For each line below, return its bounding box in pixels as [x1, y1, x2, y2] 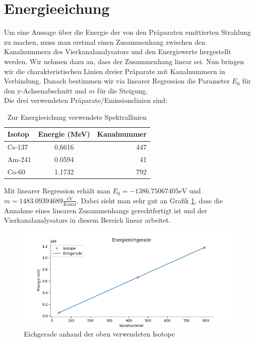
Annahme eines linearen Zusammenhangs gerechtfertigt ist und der [4, 205, 207, 215]
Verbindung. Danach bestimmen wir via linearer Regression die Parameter [4, 76, 230, 86]
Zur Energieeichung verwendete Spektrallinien [7, 111, 147, 122]
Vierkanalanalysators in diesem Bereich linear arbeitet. [4, 215, 171, 225]
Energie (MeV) [38, 129, 90, 139]
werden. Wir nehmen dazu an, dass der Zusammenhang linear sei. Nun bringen [4, 56, 244, 66]
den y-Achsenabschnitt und [4, 85, 87, 95]
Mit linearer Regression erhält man [4, 185, 111, 196]
